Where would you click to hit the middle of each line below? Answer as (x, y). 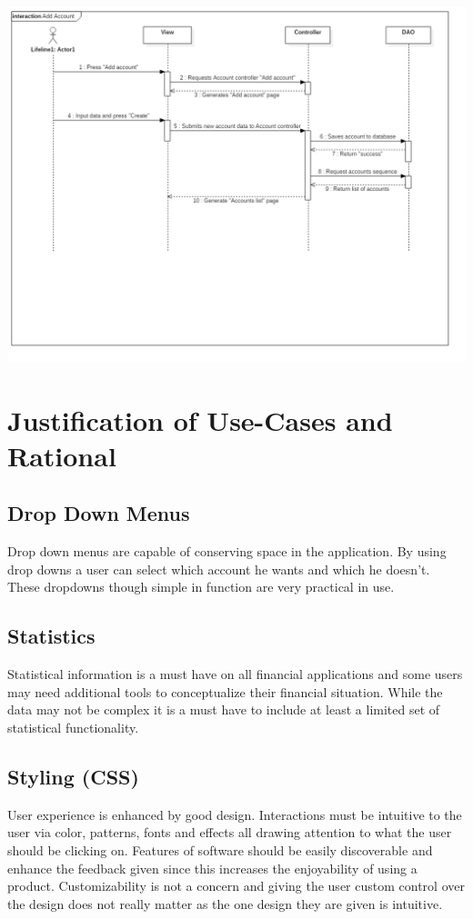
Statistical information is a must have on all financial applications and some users (235, 674)
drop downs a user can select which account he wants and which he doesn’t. (219, 569)
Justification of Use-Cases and (200, 420)
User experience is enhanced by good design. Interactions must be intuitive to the (235, 814)
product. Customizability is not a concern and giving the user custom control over (236, 886)
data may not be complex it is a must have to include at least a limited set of (224, 709)
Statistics (51, 636)
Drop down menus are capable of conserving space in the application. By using (227, 551)
